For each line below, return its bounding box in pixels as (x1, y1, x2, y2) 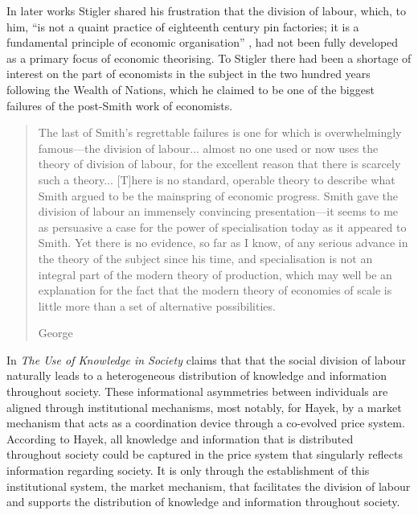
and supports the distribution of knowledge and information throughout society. (6, 493, 400, 510)
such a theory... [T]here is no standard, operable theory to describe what (38, 171, 395, 187)
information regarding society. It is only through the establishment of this (6, 462, 370, 479)
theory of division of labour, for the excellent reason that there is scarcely (38, 155, 401, 172)
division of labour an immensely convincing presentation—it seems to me (38, 203, 399, 220)
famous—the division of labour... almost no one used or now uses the (38, 139, 379, 156)
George (38, 324, 73, 341)
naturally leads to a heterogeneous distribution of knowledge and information (6, 367, 387, 384)
